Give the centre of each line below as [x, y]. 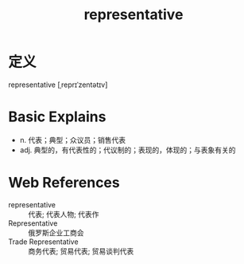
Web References [64, 183]
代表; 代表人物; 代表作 [64, 214]
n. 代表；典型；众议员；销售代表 [73, 140]
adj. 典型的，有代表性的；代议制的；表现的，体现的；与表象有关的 [128, 150]
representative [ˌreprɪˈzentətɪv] [58, 85]
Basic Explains [57, 117]
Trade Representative [43, 242]
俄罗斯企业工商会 [56, 232]
